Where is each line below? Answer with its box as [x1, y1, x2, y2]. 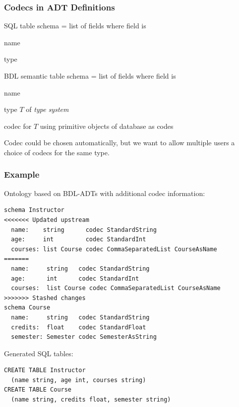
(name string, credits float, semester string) [11, 396, 171, 404]
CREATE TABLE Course [4, 386, 72, 394]
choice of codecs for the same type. [4, 147, 110, 157]
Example [4, 168, 40, 181]
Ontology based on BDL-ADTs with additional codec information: [4, 188, 205, 198]
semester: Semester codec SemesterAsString [11, 333, 157, 341]
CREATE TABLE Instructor [4, 367, 86, 374]
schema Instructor [4, 206, 64, 214]
